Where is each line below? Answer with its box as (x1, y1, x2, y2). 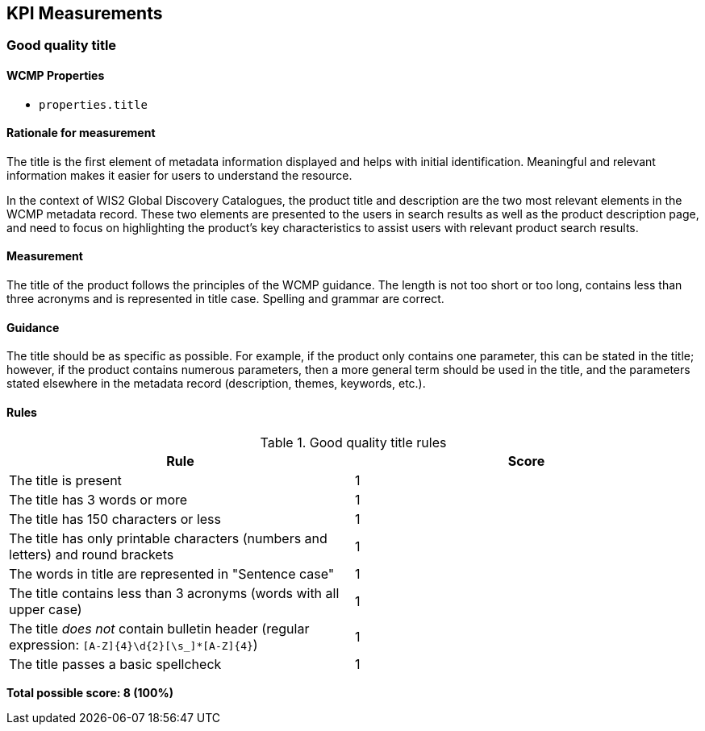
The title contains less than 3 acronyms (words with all (9, 584, 340, 601)
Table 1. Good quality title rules (260, 434, 447, 451)
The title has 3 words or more (9, 491, 188, 508)
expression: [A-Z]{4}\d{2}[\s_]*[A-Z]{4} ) (9, 636, 258, 653)
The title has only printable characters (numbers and (9, 530, 327, 546)
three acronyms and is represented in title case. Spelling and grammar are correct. (6, 292, 444, 306)
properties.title (39, 98, 148, 111)
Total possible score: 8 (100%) (6, 685, 173, 700)
